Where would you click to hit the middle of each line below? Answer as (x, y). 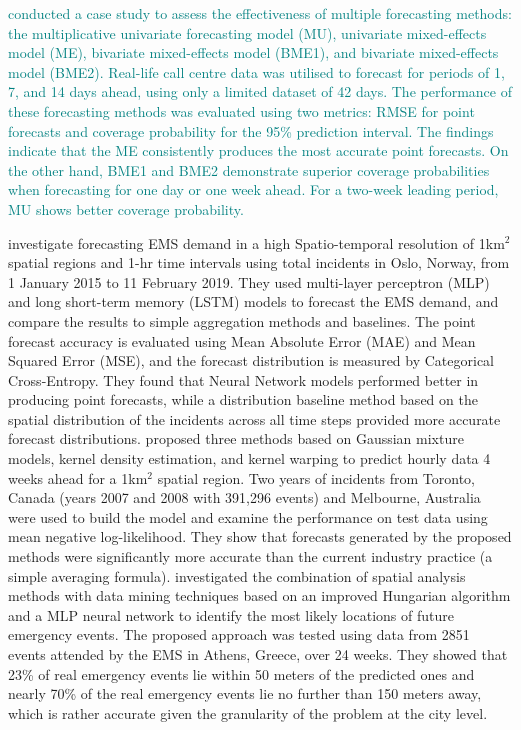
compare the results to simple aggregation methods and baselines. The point (242, 320)
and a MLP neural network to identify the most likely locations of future (231, 614)
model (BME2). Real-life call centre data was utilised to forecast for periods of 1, (256, 71)
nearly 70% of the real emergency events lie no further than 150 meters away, (245, 693)
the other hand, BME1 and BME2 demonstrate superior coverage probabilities (249, 169)
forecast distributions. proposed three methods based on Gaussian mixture (236, 438)
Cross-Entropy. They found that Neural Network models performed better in (243, 379)
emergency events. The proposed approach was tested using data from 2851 (239, 634)
